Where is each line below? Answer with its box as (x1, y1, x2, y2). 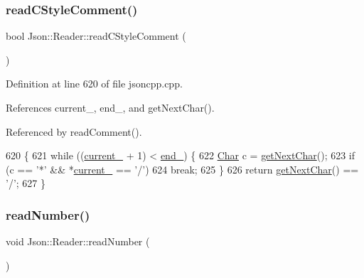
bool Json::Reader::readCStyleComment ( (6, 28, 186, 43)
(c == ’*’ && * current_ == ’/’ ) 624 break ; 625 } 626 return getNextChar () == (6, 161, 359, 176)
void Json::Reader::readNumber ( (6, 234, 150, 249)
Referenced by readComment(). (6, 124, 142, 139)
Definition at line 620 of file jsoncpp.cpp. (6, 76, 183, 91)
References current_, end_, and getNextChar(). (6, 100, 215, 114)
